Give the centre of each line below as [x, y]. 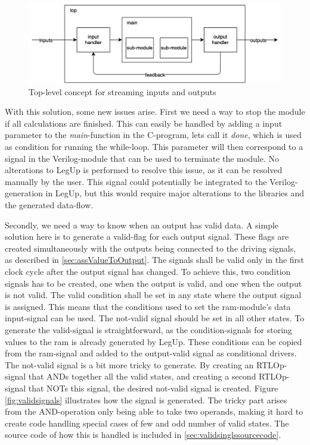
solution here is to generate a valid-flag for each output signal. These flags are [147, 236]
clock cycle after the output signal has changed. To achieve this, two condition [148, 271]
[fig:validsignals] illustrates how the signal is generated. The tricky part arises [146, 399]
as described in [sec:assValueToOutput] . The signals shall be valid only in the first [155, 260]
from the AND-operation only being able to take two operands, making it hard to [154, 411]
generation [24, 193]
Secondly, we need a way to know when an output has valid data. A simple [142, 225]
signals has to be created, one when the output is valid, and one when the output [154, 283]
